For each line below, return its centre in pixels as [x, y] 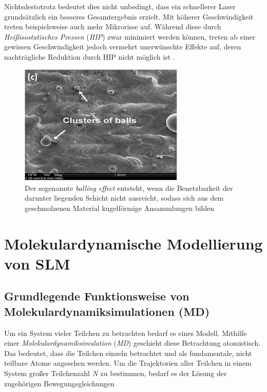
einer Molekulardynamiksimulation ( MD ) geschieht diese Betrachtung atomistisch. [132, 343]
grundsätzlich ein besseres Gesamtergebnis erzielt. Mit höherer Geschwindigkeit [129, 16]
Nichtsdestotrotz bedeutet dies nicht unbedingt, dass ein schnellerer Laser [120, 6]
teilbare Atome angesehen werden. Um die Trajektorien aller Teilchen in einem [128, 363]
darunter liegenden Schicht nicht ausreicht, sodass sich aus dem [124, 198]
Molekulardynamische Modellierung [133, 243]
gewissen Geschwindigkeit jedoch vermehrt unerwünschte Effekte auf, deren [123, 47]
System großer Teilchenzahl [47, 373]
